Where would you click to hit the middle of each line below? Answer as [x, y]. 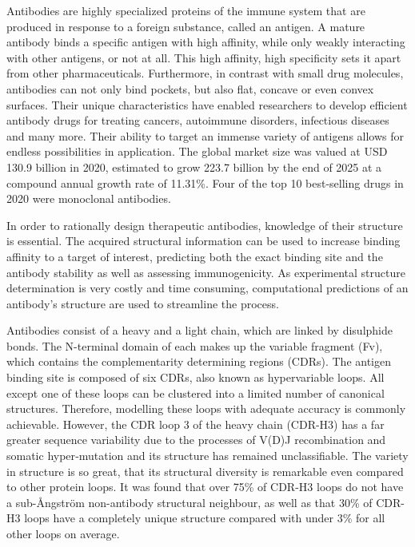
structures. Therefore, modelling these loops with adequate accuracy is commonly [206, 408]
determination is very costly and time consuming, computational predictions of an [207, 288]
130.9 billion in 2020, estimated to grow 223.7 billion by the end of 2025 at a [194, 166]
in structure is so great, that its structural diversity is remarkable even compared [205, 471]
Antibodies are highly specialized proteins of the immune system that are [186, 10]
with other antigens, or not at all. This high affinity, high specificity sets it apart [204, 57]
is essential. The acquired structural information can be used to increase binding [204, 241]
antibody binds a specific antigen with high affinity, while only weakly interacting [206, 42]
